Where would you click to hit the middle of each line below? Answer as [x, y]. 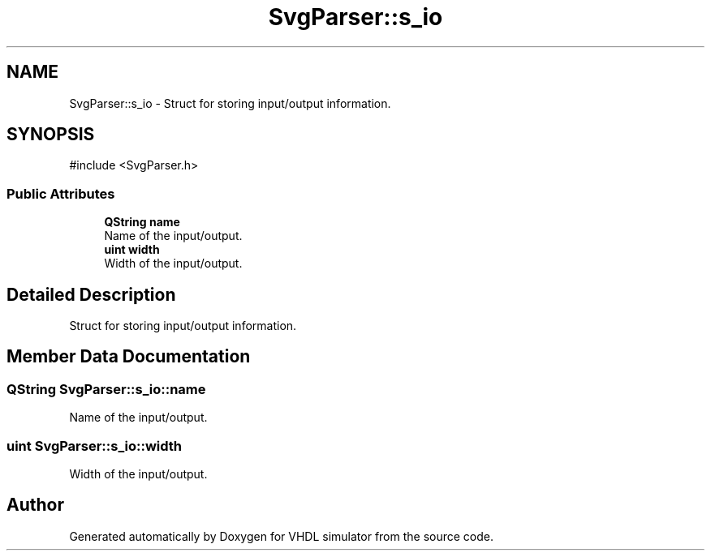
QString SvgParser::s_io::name [106, 389]
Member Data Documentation [129, 357]
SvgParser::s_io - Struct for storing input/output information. [230, 103]
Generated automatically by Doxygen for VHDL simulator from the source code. [282, 536]
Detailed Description [91, 294]
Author [35, 505]
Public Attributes [61, 193]
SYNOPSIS [51, 135]
